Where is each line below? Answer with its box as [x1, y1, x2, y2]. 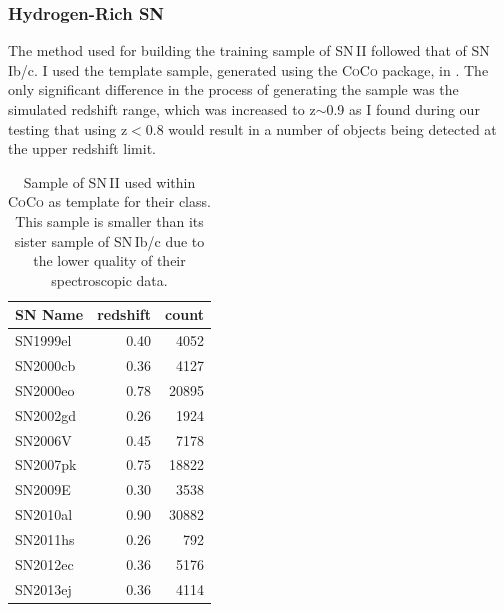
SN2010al [15, 504, 73, 525]
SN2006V [15, 429, 72, 450]
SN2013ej [15, 578, 72, 599]
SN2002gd [15, 404, 77, 425]
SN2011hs [15, 528, 75, 549]
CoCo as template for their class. [8, 191, 211, 212]
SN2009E [15, 479, 71, 500]
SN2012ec [15, 553, 74, 574]
